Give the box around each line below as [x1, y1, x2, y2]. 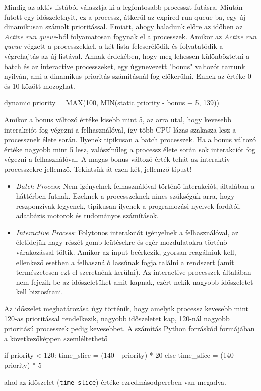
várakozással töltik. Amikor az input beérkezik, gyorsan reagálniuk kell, [16, 247, 236, 257]
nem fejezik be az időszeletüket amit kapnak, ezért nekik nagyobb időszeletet [16, 276, 253, 287]
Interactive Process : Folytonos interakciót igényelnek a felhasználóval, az [16, 227, 239, 237]
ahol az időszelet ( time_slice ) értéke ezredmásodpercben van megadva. [4, 376, 226, 387]
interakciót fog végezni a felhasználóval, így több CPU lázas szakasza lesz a [4, 124, 236, 135]
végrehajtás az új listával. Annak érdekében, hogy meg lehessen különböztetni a [4, 50, 250, 61]
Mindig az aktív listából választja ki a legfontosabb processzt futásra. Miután [4, 2, 243, 12]
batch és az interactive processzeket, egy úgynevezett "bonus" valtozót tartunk [4, 60, 245, 71]
